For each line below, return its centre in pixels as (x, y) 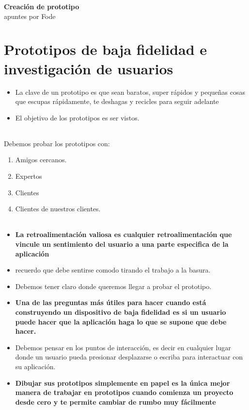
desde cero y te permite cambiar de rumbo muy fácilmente (116, 401)
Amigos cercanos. (41, 160)
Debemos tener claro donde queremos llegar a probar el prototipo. (113, 286)
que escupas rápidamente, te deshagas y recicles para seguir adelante (117, 101)
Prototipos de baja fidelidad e (106, 49)
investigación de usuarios (89, 68)
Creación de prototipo (42, 6)
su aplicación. (35, 366)
